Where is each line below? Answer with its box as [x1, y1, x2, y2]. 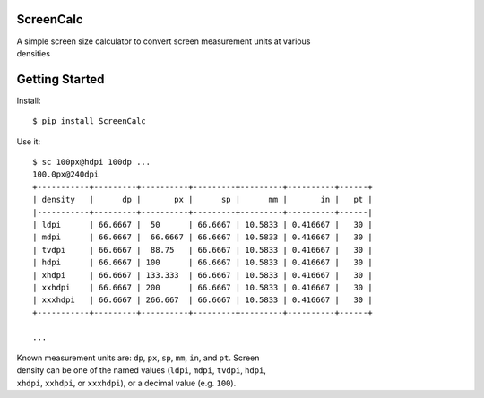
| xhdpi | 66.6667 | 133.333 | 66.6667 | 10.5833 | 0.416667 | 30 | [32, 270, 373, 280]
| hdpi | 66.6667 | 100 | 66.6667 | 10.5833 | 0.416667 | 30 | [32, 257, 373, 268]
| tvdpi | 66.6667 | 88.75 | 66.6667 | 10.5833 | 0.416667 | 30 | [32, 245, 373, 255]
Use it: [16, 135, 40, 147]
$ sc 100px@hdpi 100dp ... [32, 157, 151, 167]
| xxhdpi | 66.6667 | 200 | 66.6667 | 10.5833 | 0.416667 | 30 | [32, 282, 373, 292]
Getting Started [16, 72, 105, 87]
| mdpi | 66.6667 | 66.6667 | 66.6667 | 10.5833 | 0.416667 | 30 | [32, 232, 373, 242]
